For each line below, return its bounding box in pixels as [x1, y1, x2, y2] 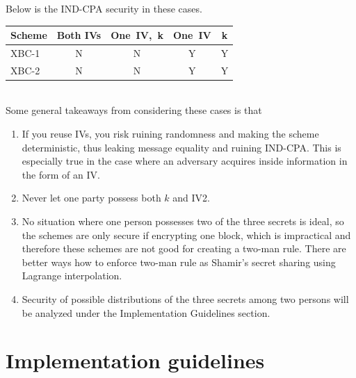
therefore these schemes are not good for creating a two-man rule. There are [22, 241, 346, 256]
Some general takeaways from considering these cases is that [6, 103, 262, 117]
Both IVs [56, 28, 102, 42]
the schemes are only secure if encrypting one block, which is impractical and [22, 227, 351, 242]
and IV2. [172, 190, 210, 205]
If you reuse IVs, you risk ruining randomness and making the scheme [22, 126, 319, 141]
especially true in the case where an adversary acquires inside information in [22, 154, 348, 168]
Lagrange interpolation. [22, 268, 122, 283]
